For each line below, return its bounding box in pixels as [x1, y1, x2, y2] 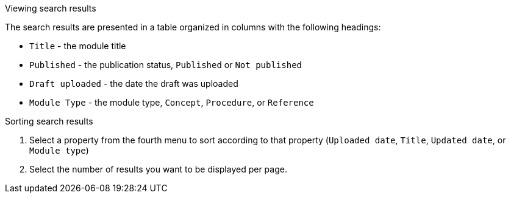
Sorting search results [5, 116, 93, 126]
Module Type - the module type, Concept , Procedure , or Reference [29, 97, 314, 108]
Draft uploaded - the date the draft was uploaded [29, 78, 238, 89]
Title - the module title [29, 41, 126, 51]
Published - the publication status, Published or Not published [29, 60, 302, 70]
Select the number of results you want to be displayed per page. [29, 164, 287, 174]
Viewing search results [5, 3, 96, 13]
